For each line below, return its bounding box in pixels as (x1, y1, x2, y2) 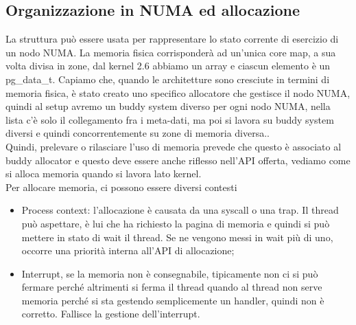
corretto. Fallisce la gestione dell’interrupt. (21, 306, 200, 321)
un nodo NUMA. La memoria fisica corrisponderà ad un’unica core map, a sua (5, 45, 336, 59)
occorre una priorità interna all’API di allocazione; (21, 243, 235, 258)
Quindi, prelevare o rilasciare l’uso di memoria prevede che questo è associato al (5, 139, 342, 153)
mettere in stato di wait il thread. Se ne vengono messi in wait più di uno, (21, 229, 333, 244)
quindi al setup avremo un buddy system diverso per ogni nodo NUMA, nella (5, 99, 331, 113)
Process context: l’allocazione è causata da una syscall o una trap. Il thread (21, 203, 339, 217)
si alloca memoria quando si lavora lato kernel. (5, 166, 202, 181)
